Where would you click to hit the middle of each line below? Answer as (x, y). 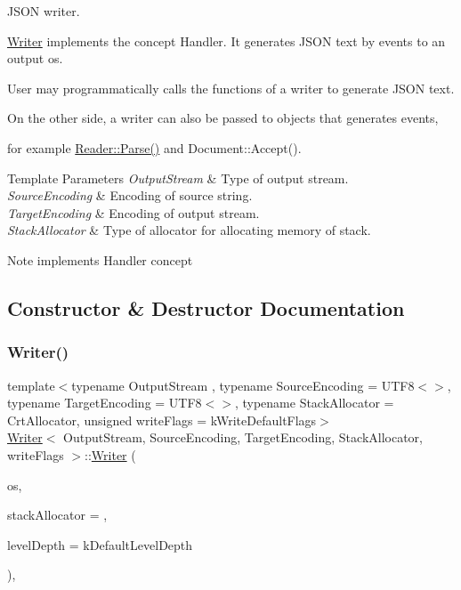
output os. (35, 58)
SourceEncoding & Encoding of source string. (130, 195)
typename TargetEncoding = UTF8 (105, 403)
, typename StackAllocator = (314, 403)
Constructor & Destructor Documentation (206, 307)
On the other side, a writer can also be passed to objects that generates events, (223, 118)
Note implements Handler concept (100, 259)
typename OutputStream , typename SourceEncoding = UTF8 (243, 385)
